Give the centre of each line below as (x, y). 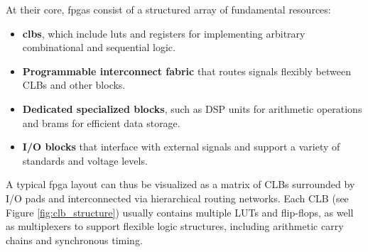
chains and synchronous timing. (74, 240)
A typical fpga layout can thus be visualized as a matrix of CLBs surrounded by (180, 184)
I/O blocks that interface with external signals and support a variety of (181, 147)
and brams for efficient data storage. (101, 122)
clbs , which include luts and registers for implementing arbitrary (164, 33)
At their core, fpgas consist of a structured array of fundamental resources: (168, 9)
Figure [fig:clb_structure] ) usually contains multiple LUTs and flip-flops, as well (180, 212)
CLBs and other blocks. (74, 85)
